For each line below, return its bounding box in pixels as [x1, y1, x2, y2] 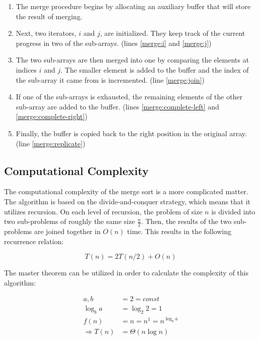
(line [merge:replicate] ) [16, 138, 85, 148]
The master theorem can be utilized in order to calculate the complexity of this [4, 267, 248, 278]
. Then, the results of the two [141, 216, 232, 226]
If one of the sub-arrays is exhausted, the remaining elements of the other [16, 91, 242, 102]
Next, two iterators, [16, 28, 76, 38]
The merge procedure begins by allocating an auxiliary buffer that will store [16, 1, 251, 11]
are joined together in [34, 225, 101, 236]
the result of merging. [16, 11, 82, 21]
